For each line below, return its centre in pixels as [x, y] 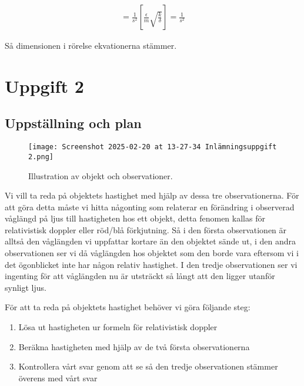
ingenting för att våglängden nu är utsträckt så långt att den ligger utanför [140, 276]
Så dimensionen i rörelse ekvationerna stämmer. [91, 46]
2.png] [41, 157]
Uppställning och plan [73, 123]
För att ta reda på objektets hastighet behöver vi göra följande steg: [128, 307]
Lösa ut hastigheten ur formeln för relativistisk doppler [118, 327]
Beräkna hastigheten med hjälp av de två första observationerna [134, 346]
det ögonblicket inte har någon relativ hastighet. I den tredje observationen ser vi [151, 264]
